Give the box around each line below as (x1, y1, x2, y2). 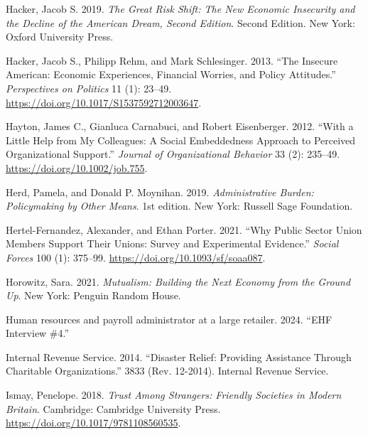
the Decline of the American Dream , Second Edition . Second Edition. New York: (6, 15, 355, 30)
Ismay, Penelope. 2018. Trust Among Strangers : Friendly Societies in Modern (6, 387, 342, 402)
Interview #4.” (6, 326, 70, 340)
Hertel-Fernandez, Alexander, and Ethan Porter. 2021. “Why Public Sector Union (6, 222, 362, 237)
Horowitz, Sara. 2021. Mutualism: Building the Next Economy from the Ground (6, 274, 351, 289)
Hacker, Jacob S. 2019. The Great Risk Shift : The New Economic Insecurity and (6, 1, 355, 16)
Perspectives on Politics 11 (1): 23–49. (6, 80, 172, 95)
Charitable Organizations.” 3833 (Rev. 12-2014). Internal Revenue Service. (6, 363, 329, 378)
